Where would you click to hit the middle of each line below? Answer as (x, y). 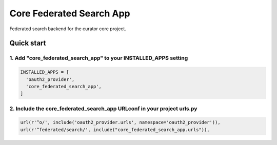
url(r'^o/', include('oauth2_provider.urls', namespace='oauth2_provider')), (120, 122)
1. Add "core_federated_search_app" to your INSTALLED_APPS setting (99, 58)
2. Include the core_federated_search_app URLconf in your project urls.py (103, 109)
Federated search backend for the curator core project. (68, 29)
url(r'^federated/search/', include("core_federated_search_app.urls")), (115, 130)
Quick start (28, 43)
